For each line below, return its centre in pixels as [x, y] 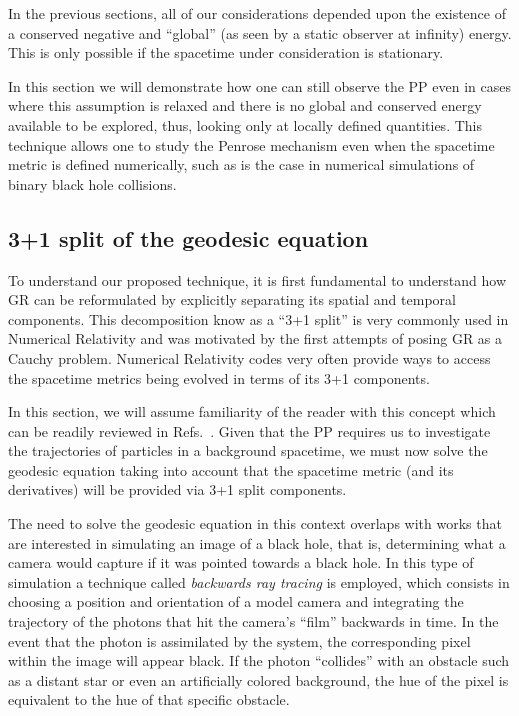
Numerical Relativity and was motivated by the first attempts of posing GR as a [255, 338]
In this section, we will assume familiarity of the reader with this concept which [252, 411]
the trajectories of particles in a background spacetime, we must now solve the [248, 450]
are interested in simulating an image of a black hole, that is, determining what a [257, 542]
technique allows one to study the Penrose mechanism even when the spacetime [251, 144]
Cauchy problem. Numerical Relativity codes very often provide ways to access [249, 357]
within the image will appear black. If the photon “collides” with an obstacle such [259, 660]
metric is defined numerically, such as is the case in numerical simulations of [241, 164]
